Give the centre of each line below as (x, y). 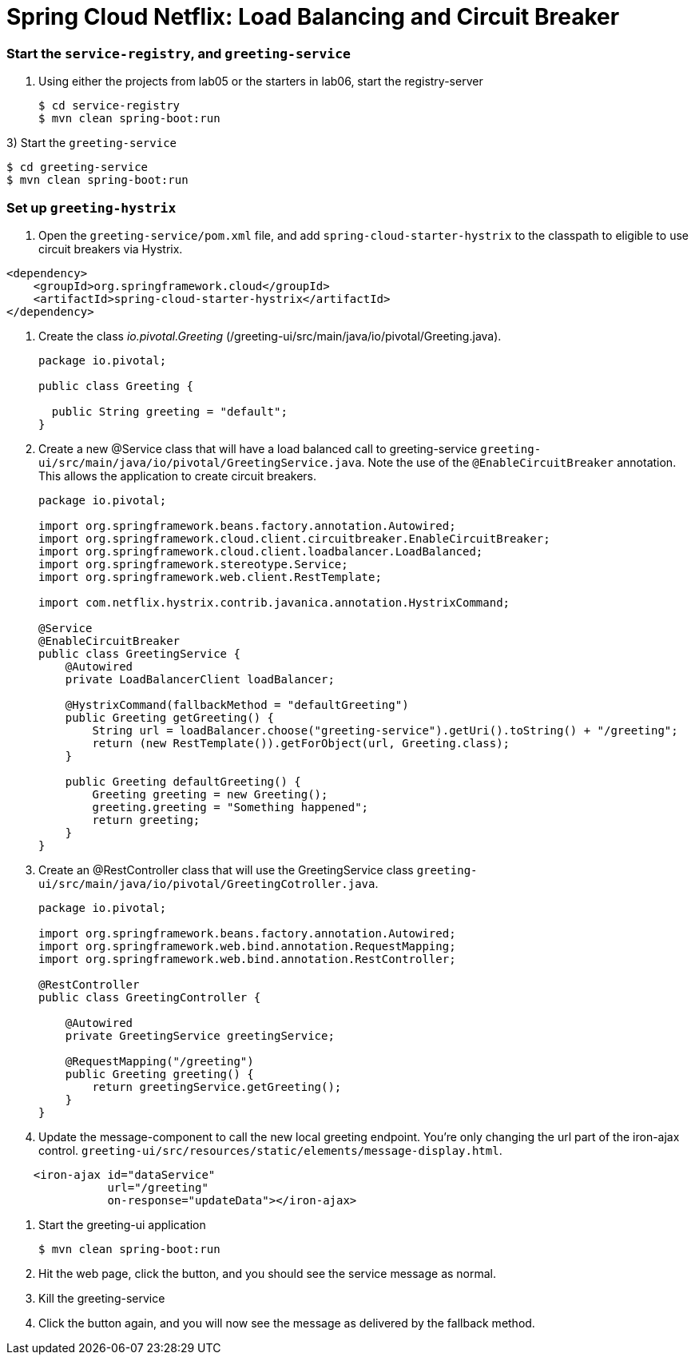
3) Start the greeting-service (92, 143)
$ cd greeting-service (77, 167)
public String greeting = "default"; (169, 411)
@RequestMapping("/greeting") (159, 1061)
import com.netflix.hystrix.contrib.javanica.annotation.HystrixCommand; (274, 602)
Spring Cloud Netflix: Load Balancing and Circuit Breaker (313, 17)
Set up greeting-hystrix (91, 207)
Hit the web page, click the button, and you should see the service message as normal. (268, 1273)
